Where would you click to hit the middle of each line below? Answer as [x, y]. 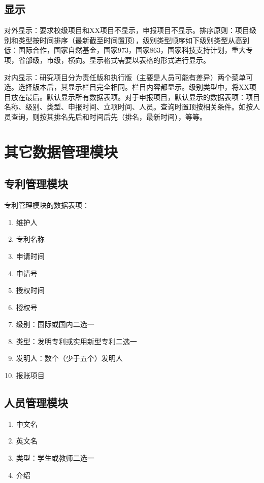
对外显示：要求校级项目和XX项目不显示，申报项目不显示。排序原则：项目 [127, 30]
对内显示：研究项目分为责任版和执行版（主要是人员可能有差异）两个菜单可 [128, 77]
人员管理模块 [36, 403]
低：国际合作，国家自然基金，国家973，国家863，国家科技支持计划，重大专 [128, 50]
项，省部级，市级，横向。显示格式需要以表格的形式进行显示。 [107, 60]
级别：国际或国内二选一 [55, 324]
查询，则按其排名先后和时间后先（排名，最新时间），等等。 [109, 116]
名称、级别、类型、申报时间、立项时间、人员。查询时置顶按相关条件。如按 [128, 107]
